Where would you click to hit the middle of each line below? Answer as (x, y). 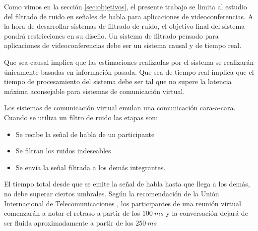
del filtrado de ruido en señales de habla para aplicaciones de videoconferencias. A (129, 16)
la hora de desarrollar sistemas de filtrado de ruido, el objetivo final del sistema (125, 26)
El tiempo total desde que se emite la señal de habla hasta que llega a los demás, (127, 184)
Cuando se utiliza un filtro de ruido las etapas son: (81, 117)
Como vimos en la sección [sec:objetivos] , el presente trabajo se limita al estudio (126, 6)
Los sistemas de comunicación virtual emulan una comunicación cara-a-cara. (120, 108)
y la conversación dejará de (207, 213)
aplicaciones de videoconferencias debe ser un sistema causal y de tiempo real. (123, 45)
